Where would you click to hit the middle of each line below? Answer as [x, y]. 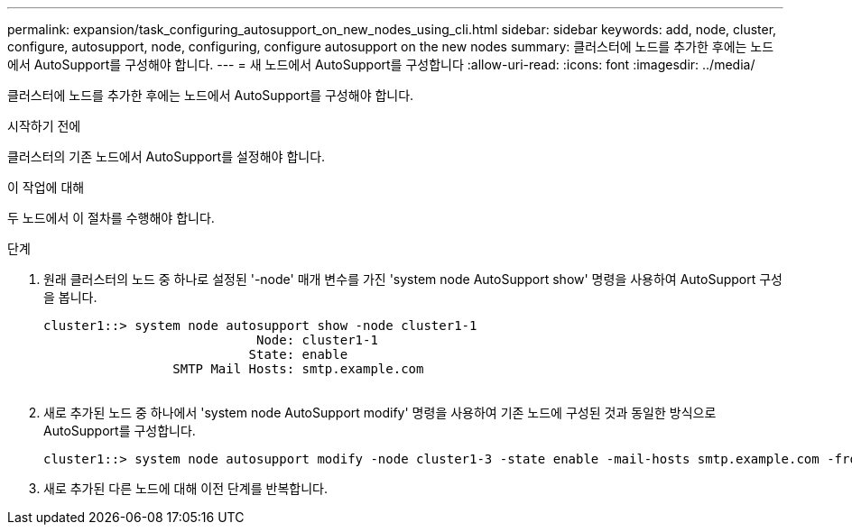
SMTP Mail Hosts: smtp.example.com [298, 369]
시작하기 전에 [44, 126]
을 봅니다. [70, 297]
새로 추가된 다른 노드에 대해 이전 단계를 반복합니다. [185, 488]
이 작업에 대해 [46, 187]
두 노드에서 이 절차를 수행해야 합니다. [111, 218]
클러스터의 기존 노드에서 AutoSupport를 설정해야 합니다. [167, 156]
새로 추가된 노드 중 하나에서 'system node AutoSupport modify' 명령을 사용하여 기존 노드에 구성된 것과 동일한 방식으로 [380, 413]
